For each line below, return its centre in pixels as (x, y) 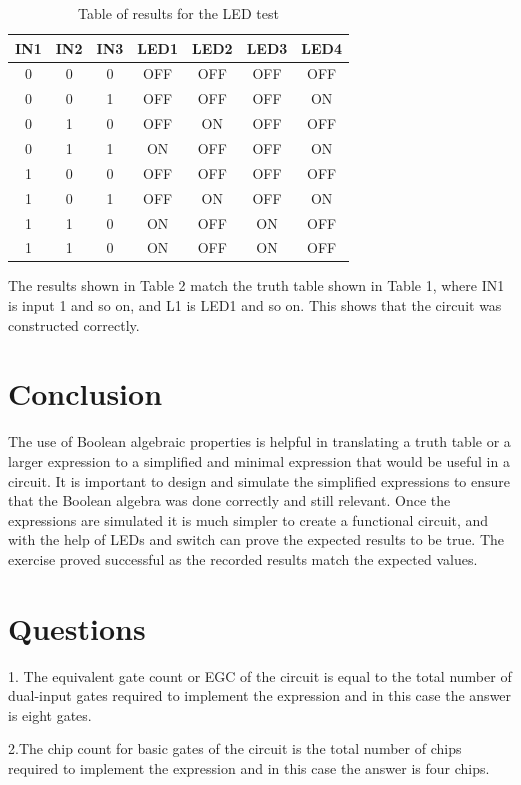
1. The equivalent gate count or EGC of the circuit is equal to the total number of (260, 675)
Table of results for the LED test (178, 13)
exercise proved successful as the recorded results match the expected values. (243, 558)
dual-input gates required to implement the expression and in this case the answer (260, 695)
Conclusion (85, 393)
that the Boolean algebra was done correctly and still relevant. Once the (229, 500)
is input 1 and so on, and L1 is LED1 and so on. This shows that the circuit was (255, 305)
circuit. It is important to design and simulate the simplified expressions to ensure (259, 480)
